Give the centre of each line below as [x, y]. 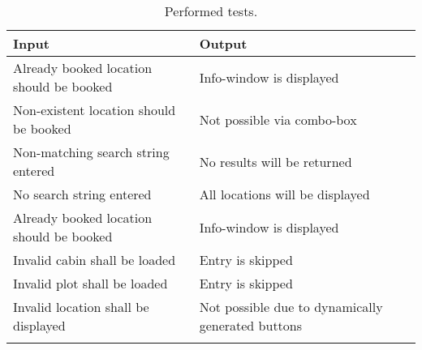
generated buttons [251, 325]
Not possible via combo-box [278, 119]
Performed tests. [211, 11]
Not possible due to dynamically [291, 307]
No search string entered [82, 194]
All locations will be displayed [284, 194]
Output [223, 43]
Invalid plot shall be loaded [90, 283]
